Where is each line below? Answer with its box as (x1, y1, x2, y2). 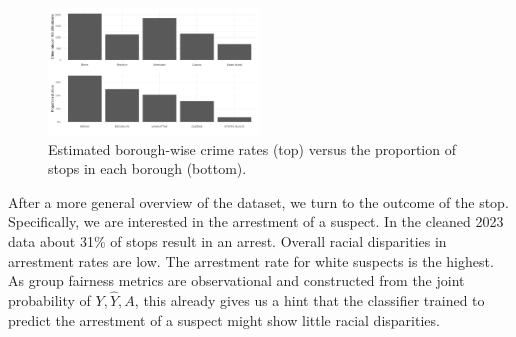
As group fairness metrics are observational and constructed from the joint (8, 270, 465, 291)
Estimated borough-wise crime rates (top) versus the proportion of (48, 138, 456, 159)
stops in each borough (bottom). (48, 158, 247, 179)
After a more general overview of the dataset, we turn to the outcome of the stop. (8, 191, 509, 212)
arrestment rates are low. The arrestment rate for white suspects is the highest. (8, 250, 494, 271)
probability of (8, 290, 91, 311)
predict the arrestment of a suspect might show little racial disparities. (8, 309, 440, 330)
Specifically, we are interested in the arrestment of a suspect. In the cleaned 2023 (8, 211, 504, 232)
